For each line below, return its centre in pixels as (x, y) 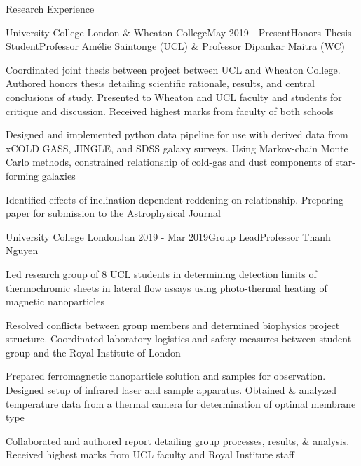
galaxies (59, 175)
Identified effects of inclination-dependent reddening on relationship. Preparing (175, 199)
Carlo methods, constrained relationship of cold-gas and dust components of (169, 162)
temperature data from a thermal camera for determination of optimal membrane (181, 403)
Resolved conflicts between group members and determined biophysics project (173, 325)
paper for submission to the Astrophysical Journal (113, 213)
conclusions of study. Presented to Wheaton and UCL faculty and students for (174, 96)
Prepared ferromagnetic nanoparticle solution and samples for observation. (166, 376)
